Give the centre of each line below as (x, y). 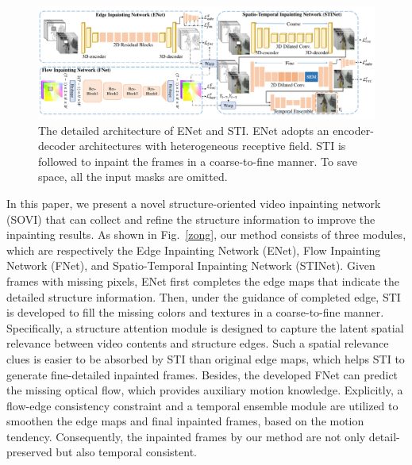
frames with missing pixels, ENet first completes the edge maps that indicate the (203, 281)
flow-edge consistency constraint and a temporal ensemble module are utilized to (202, 405)
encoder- (353, 130)
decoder (57, 146)
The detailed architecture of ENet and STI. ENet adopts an (184, 130)
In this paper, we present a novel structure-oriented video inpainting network (194, 203)
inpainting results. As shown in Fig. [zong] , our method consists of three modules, (206, 234)
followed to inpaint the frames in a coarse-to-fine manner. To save (198, 161)
